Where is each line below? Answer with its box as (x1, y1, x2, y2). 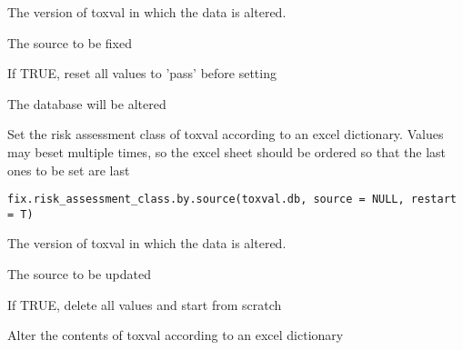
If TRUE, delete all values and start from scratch (7, 295, 282, 314)
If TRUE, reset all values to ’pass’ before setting (7, 64, 277, 83)
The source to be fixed (7, 33, 132, 52)
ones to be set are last (7, 160, 130, 179)
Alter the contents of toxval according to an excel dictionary (7, 325, 344, 345)
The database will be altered (7, 94, 166, 113)
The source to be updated (7, 265, 152, 284)
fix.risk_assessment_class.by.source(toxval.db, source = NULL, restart (7, 193, 457, 206)
